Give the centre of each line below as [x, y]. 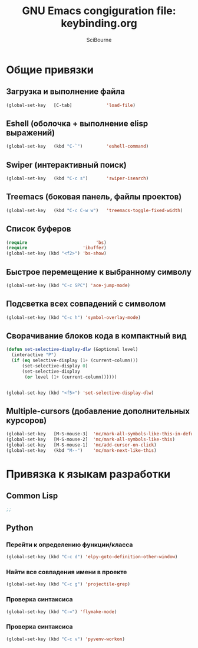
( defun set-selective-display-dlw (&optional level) [72, 350]
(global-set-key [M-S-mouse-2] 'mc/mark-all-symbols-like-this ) [91, 439]
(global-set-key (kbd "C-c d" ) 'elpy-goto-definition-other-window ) [92, 557]
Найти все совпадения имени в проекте [67, 572]
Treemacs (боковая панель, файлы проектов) [94, 197]
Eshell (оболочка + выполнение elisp [77, 124]
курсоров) [27, 420]
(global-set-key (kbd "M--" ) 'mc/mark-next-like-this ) [82, 450]
